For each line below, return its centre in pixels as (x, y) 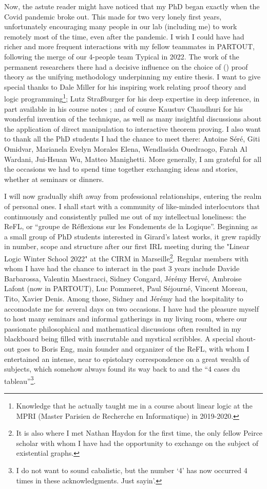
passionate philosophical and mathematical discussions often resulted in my (123, 328)
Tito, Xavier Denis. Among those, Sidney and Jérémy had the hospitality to (124, 298)
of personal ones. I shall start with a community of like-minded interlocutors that (132, 206)
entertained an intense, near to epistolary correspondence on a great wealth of (127, 359)
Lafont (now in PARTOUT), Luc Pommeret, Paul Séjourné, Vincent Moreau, (126, 288)
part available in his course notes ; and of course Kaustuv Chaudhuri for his (124, 108)
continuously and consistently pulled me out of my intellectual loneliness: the (125, 216)
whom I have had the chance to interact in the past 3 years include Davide (122, 268)
